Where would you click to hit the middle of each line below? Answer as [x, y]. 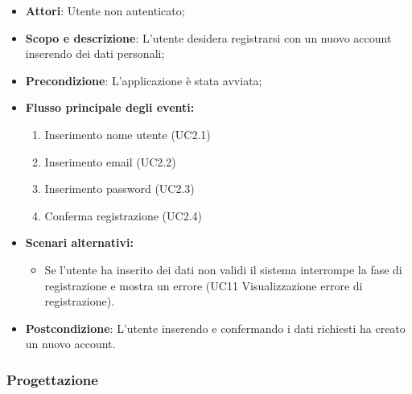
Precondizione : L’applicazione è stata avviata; [144, 80]
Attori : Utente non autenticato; [105, 10]
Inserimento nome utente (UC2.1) [128, 134]
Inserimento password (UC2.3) [119, 189]
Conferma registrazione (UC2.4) [124, 215]
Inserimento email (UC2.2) [110, 161]
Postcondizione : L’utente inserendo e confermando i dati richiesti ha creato [215, 328]
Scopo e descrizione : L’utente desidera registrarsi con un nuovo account [208, 37]
